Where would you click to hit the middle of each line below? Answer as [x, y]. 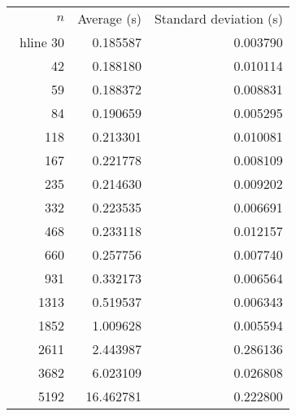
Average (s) [109, 18]
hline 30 [42, 42]
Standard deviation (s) [218, 18]
